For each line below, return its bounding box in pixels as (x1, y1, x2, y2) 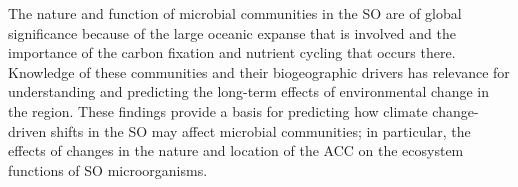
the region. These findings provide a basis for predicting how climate (8, 100, 428, 121)
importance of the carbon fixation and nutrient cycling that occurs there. (8, 42, 456, 63)
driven (8, 120, 47, 141)
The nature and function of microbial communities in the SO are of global (8, 3, 462, 23)
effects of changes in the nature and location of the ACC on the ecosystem (8, 140, 464, 161)
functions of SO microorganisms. (8, 159, 208, 180)
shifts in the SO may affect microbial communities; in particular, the (50, 120, 471, 141)
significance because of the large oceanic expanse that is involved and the (8, 22, 456, 43)
